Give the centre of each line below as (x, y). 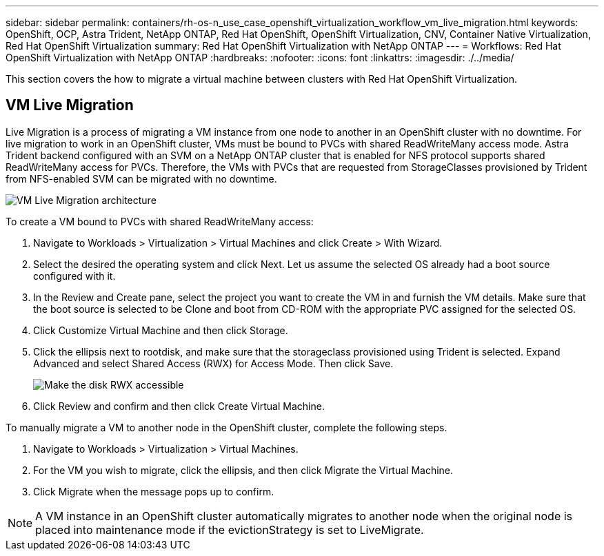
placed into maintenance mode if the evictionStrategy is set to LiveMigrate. (230, 529)
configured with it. (74, 276)
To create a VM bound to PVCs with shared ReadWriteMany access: (160, 221)
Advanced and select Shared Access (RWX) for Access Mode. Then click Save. (213, 363)
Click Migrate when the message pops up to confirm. (154, 491)
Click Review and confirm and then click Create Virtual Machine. (179, 406)
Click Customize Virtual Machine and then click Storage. (161, 330)
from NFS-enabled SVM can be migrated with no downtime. (141, 178)
